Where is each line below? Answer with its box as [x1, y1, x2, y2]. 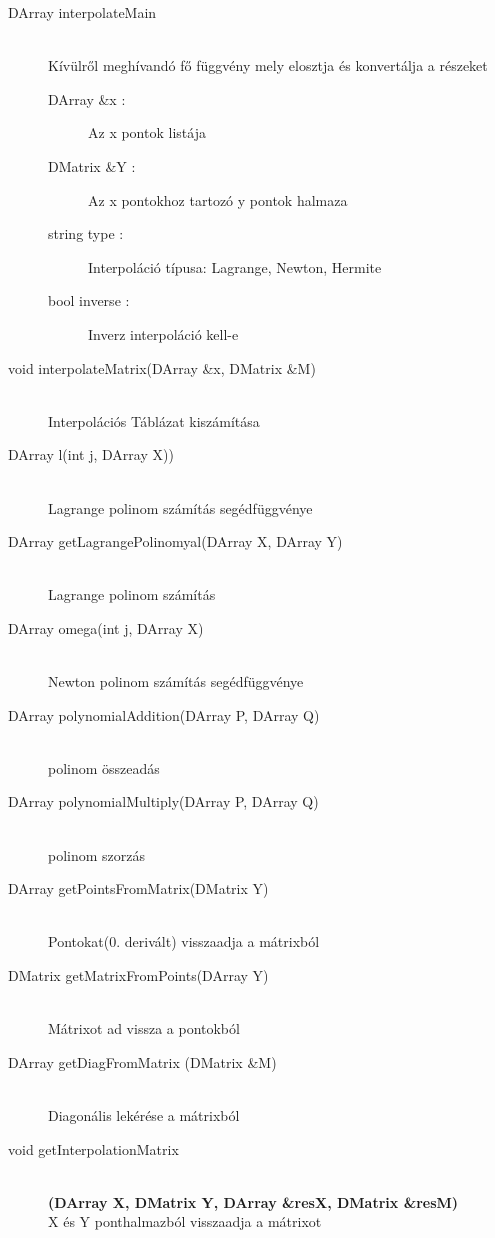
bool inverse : [48, 290, 130, 311]
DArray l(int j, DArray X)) [8, 444, 174, 465]
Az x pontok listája [88, 122, 206, 143]
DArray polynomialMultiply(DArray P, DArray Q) [8, 791, 319, 812]
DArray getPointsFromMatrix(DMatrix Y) [8, 878, 269, 899]
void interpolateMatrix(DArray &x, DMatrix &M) [8, 357, 316, 378]
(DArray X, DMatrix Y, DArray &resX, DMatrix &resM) [48, 1191, 459, 1212]
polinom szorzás [48, 844, 146, 865]
